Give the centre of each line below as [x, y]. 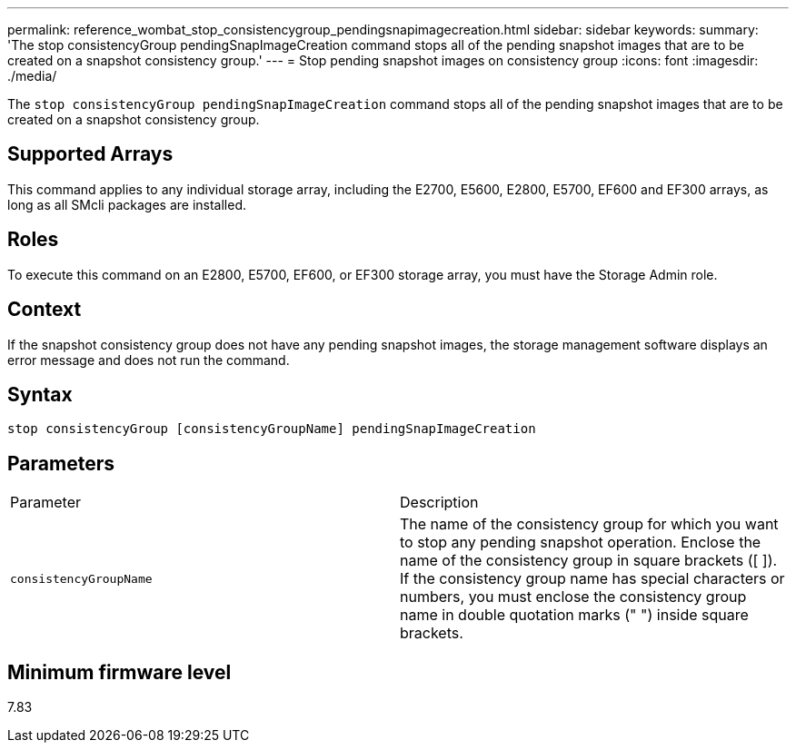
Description [439, 503]
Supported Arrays [90, 154]
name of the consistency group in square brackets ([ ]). [589, 561]
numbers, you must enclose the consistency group [573, 597]
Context [45, 310]
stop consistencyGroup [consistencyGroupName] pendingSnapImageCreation [272, 429]
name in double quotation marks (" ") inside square [574, 615]
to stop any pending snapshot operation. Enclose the [581, 543]
